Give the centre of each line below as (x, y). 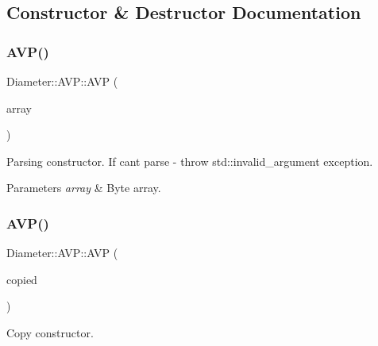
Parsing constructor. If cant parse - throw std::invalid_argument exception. (190, 161)
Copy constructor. (50, 332)
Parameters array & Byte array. (84, 188)
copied (22, 279)
